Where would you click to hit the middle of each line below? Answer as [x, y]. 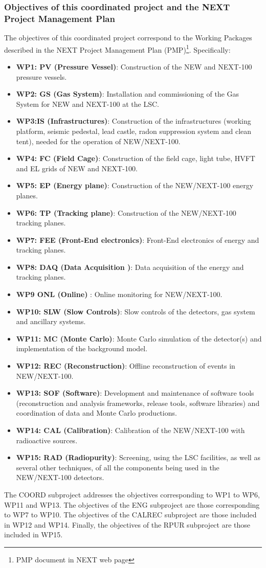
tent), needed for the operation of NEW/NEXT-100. [98, 141]
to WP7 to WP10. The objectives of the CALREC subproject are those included [130, 515]
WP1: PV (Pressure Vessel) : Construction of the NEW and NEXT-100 [134, 66]
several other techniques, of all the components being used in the [118, 467]
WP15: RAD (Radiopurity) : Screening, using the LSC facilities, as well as [138, 457]
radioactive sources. [47, 440]
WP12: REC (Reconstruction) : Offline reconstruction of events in [126, 366]
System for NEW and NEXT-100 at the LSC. [87, 104]
